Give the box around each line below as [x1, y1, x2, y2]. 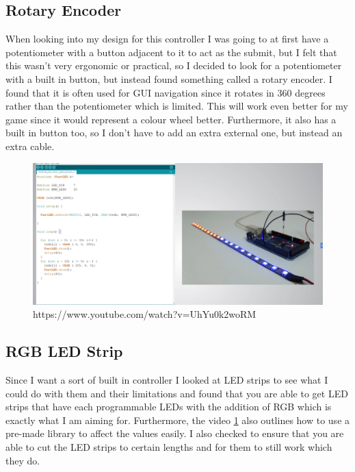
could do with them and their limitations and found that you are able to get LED [5, 386, 348, 400]
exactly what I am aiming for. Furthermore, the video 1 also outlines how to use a [5, 412, 350, 427]
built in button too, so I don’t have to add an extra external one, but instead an [5, 125, 343, 140]
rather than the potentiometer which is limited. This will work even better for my [5, 99, 348, 113]
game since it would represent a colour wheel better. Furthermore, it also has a [5, 112, 337, 126]
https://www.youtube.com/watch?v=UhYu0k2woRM [33, 307, 257, 321]
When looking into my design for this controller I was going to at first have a [5, 32, 329, 46]
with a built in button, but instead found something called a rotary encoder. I [5, 71, 332, 86]
